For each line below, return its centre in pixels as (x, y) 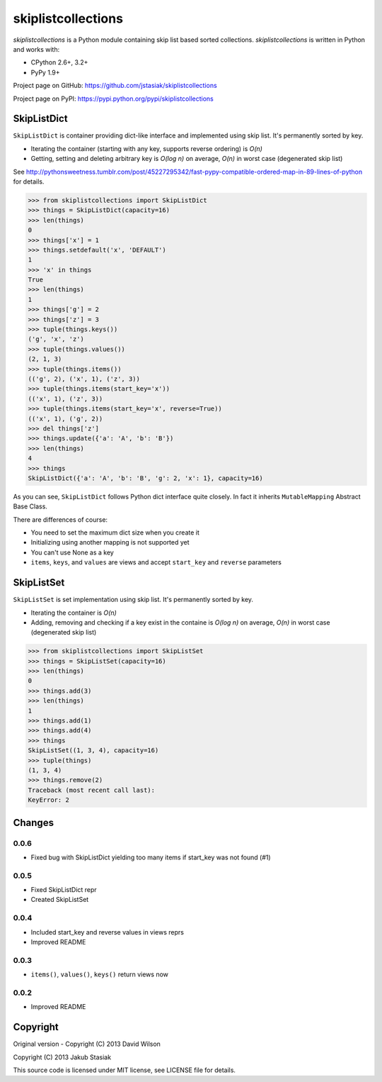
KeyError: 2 (49, 800)
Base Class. (30, 506)
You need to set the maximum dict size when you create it (115, 532)
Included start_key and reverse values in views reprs (107, 932)
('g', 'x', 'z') (56, 339)
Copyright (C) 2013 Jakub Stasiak (62, 1057)
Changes (34, 822)
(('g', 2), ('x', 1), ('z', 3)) (84, 379)
